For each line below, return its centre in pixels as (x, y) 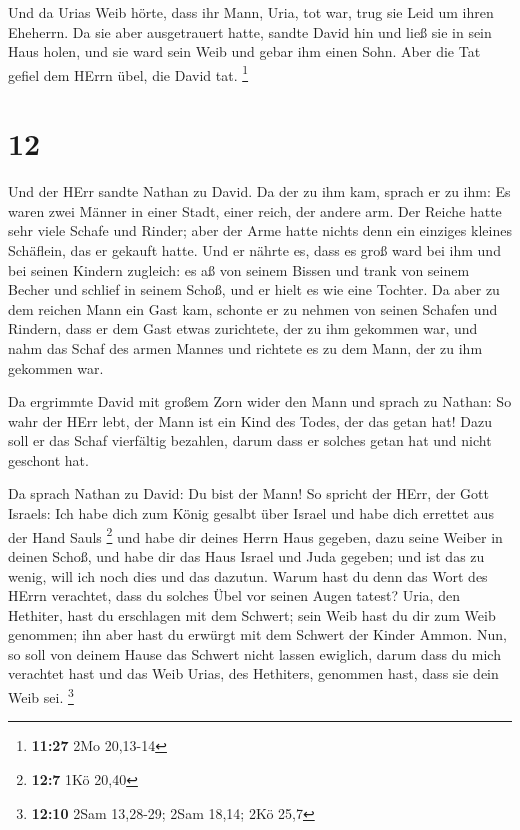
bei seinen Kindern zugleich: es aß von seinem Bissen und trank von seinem (239, 269)
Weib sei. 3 (41, 695)
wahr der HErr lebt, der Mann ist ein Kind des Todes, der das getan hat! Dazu (250, 420)
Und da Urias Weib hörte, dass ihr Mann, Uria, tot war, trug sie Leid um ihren (251, 12)
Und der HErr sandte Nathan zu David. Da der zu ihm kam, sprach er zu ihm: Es (259, 191)
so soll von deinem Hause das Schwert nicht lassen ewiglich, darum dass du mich (254, 653)
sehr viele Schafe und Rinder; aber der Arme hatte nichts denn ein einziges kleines (260, 230)
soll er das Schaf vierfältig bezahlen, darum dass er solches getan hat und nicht (250, 440)
